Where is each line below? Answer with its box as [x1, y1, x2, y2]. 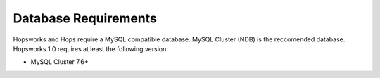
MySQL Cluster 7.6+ [30, 58, 89, 66]
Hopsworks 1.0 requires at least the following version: [13, 44, 169, 53]
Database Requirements [13, 11, 158, 26]
